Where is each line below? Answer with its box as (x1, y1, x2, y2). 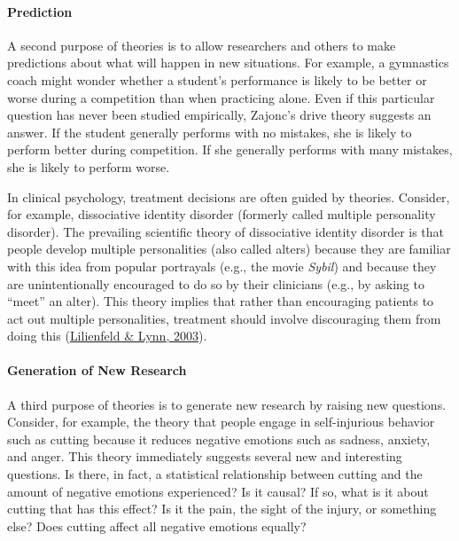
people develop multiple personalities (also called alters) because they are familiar (7, 239, 451, 258)
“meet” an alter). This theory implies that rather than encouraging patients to (7, 292, 434, 310)
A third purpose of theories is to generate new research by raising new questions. (7, 395, 447, 413)
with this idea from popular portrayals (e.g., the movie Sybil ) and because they (7, 256, 437, 275)
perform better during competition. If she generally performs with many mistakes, (7, 140, 453, 159)
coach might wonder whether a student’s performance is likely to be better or (7, 70, 427, 89)
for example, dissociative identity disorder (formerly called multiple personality (7, 205, 436, 223)
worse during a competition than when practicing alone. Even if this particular (7, 88, 435, 106)
